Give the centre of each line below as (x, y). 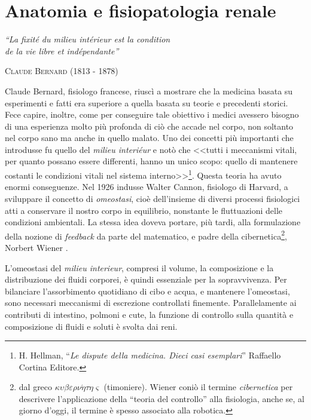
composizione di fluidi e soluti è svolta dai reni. (91, 326)
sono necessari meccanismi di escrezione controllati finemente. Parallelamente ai (151, 303)
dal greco (36, 387)
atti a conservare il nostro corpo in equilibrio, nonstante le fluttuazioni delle (144, 210)
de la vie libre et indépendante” (62, 50)
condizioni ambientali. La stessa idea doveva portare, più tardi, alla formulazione (153, 222)
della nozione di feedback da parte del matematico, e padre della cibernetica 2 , (146, 235)
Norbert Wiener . (36, 247)
